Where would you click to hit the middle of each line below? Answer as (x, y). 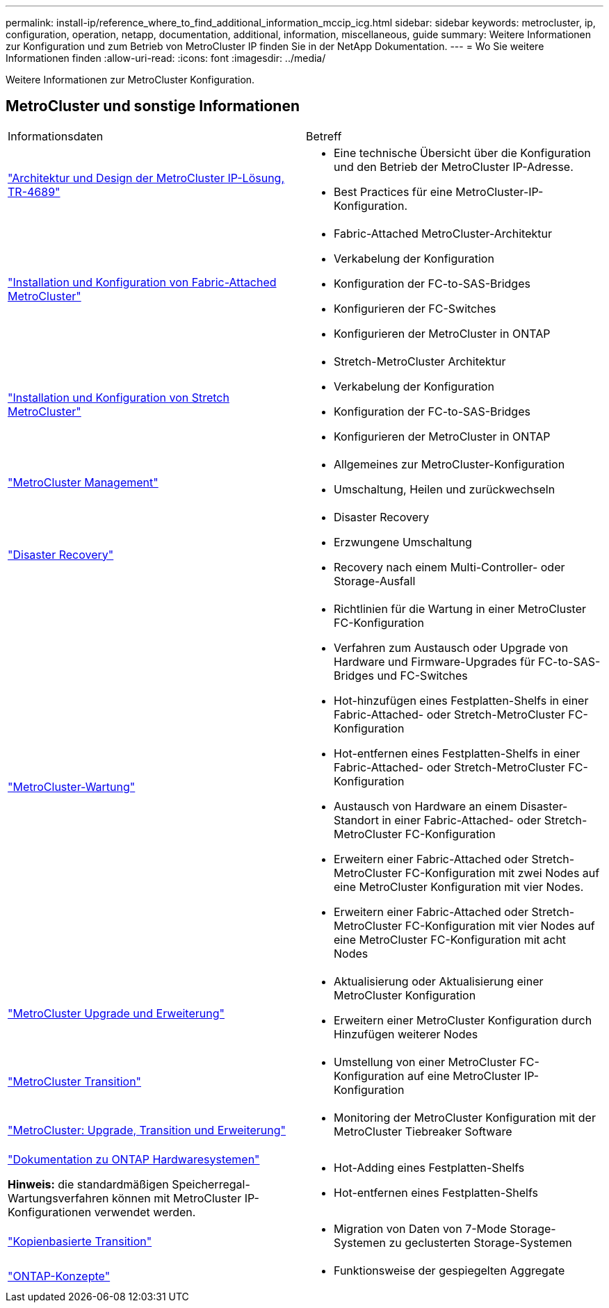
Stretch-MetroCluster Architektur (420, 361)
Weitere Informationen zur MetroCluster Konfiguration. (130, 80)
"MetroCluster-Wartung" (72, 786)
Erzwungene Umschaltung (403, 542)
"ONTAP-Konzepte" (59, 1276)
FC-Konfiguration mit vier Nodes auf (500, 925)
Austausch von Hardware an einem (425, 806)
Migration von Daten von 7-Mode (420, 1228)
